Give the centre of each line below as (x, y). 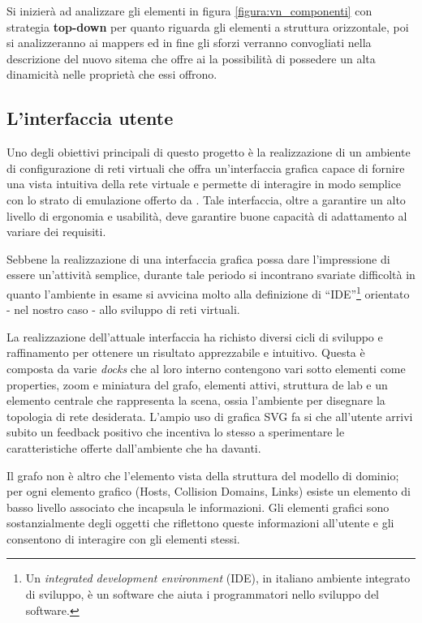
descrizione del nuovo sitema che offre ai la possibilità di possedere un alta (191, 58)
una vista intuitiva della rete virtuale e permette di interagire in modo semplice (204, 184)
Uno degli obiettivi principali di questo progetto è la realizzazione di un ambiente (209, 152)
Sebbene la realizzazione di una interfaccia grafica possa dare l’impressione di (198, 258)
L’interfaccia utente (90, 118)
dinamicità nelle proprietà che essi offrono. (112, 74)
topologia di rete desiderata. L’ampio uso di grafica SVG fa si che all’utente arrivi (210, 416)
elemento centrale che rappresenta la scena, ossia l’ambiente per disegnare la (196, 400)
